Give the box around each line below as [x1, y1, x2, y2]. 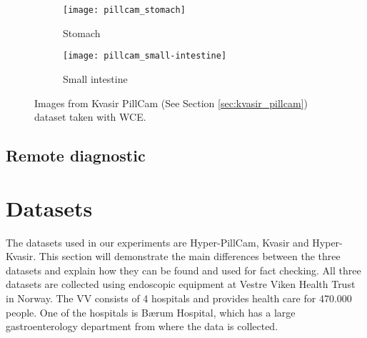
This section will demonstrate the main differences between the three [39, 249, 341, 264]
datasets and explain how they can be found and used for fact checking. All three [6, 262, 361, 277]
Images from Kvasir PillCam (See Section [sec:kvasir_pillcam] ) [34, 95, 308, 110]
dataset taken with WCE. [34, 109, 146, 124]
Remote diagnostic [6, 144, 146, 166]
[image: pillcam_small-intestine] [63, 51, 227, 61]
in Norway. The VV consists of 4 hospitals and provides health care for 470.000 [6, 290, 352, 305]
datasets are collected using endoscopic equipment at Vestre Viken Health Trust [6, 277, 356, 292]
